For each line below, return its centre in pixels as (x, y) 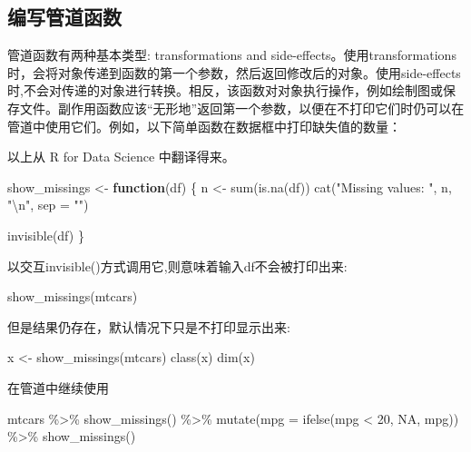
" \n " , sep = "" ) (48, 205)
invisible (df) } (46, 235)
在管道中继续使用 (58, 387)
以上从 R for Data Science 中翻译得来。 (121, 157)
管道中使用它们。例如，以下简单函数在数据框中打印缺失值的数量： (204, 126)
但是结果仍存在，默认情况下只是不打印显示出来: (149, 326)
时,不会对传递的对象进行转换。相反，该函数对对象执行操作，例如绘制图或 (225, 90)
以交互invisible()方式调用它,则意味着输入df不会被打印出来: (177, 265)
